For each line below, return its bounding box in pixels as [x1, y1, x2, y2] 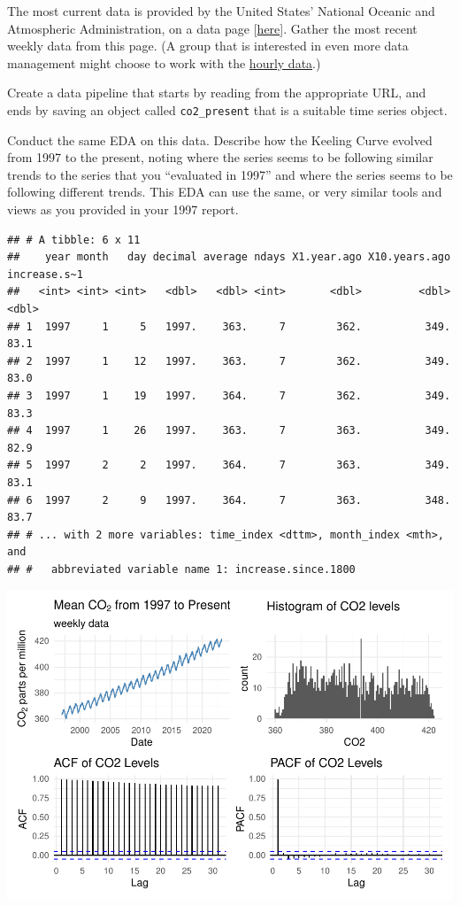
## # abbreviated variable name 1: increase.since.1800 [7, 562, 356, 576]
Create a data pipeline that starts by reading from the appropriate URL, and [7, 83, 426, 102]
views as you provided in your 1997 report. [7, 200, 239, 218]
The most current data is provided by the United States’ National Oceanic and [7, 2, 435, 19]
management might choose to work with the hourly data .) [7, 53, 321, 72]
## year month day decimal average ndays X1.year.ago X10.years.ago [7, 251, 451, 264]
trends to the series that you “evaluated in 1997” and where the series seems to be [7, 165, 453, 183]
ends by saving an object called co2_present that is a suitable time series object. [7, 100, 448, 119]
